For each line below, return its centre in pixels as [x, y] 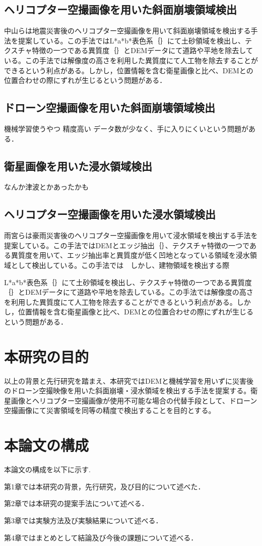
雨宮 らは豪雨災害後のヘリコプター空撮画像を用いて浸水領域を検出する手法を [131, 235]
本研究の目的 [47, 356]
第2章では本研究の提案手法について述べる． [76, 503]
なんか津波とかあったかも [46, 187]
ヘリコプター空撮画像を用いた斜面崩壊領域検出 [120, 9]
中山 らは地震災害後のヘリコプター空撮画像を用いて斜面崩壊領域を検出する [127, 31]
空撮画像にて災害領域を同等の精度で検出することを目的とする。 [110, 410]
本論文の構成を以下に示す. [47, 469]
